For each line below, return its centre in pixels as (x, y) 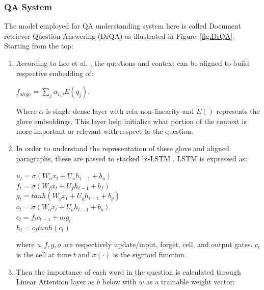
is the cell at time (44, 254)
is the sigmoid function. (150, 254)
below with (119, 282)
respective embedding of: (55, 73)
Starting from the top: (39, 46)
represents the (238, 111)
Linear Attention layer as (55, 282)
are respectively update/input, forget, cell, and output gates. (158, 244)
